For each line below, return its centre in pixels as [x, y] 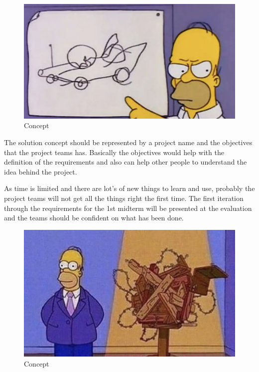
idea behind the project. [41, 171]
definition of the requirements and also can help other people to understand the [126, 162]
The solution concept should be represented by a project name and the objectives [128, 142]
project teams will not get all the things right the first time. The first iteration [124, 198]
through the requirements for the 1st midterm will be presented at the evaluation [128, 208]
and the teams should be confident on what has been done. [94, 218]
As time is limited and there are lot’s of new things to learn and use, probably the [129, 188]
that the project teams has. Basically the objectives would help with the [114, 152]
